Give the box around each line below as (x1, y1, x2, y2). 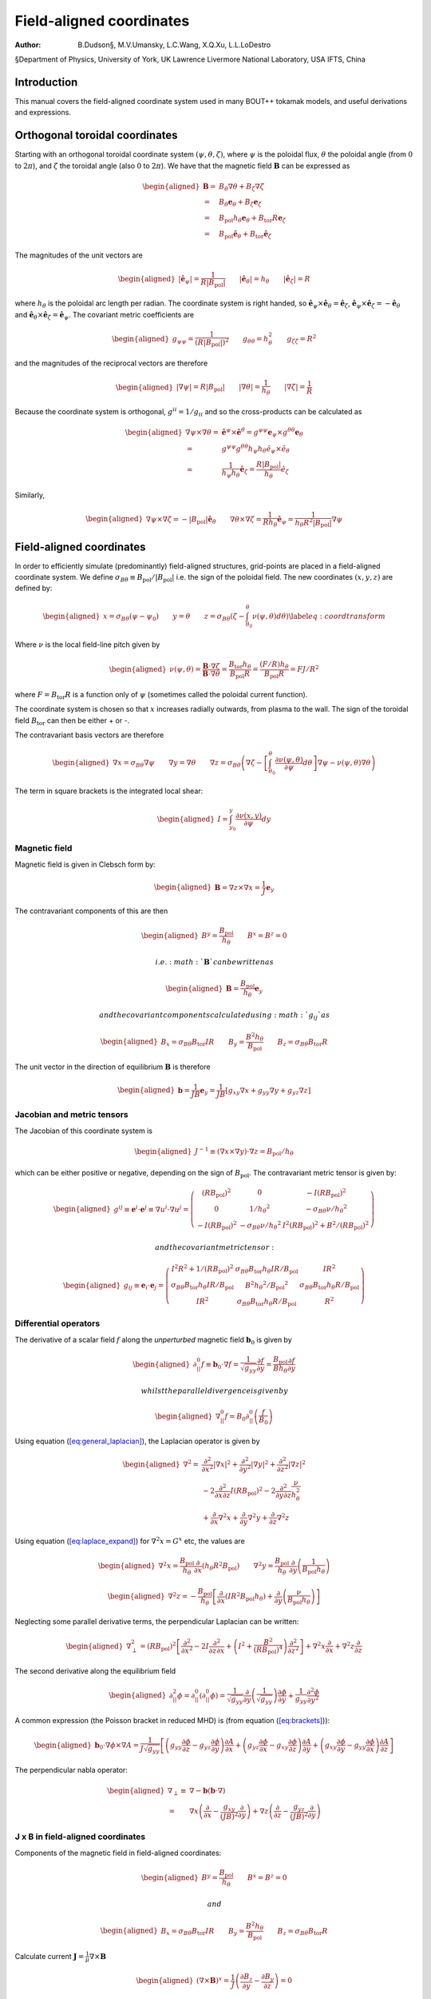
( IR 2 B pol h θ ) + (224, 1590, 274, 1603)
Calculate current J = (14, 1951, 85, 1961)
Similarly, (14, 490, 45, 500)
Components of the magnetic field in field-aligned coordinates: (14, 1848, 222, 1857)
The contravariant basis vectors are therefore (14, 730, 164, 740)
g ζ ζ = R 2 (287, 333, 317, 345)
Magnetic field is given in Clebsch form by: (14, 860, 156, 869)
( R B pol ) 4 (253, 1644, 283, 1656)
